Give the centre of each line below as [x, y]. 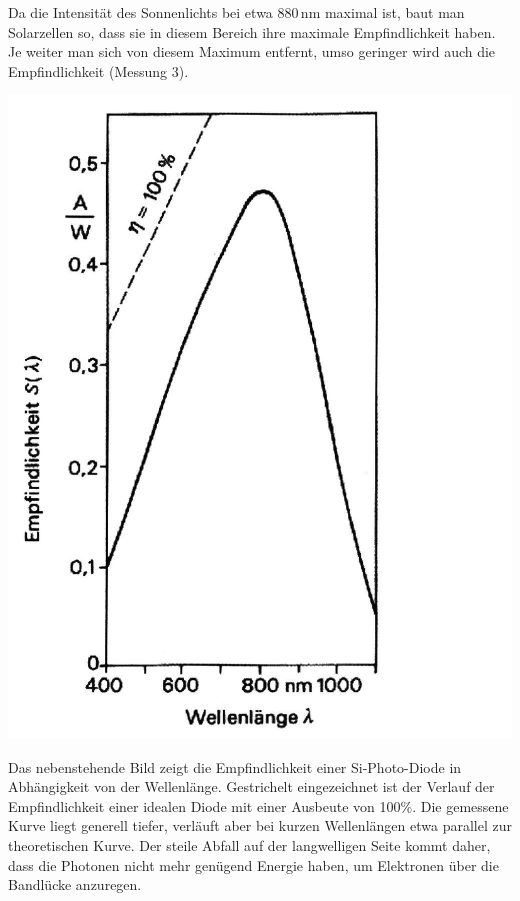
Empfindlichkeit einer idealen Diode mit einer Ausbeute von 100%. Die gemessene [258, 805]
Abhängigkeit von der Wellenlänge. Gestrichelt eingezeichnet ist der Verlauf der [251, 786]
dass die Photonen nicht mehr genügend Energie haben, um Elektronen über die [253, 864]
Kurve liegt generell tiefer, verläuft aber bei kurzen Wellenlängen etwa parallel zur [260, 825]
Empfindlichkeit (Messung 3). [98, 70]
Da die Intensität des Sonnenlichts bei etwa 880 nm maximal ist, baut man [236, 12]
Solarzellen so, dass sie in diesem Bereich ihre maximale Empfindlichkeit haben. [252, 31]
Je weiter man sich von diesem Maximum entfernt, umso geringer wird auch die [252, 51]
